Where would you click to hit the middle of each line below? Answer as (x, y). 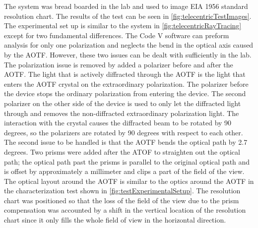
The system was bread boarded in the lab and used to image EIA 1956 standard (126, 6)
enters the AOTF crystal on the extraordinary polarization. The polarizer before (126, 84)
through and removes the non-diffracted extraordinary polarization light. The (122, 113)
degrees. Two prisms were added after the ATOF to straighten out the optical (122, 151)
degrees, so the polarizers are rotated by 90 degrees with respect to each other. (124, 132)
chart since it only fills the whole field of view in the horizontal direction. (115, 220)
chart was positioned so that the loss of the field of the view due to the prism (122, 200)
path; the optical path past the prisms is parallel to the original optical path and (127, 161)
